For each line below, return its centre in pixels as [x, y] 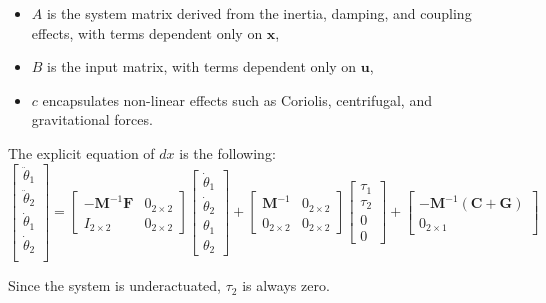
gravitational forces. [92, 119]
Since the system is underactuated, [114, 285]
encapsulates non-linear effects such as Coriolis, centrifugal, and [237, 99]
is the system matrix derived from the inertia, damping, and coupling [259, 13]
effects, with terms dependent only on [147, 32]
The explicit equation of [81, 152]
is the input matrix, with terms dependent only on [202, 66]
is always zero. [286, 285]
